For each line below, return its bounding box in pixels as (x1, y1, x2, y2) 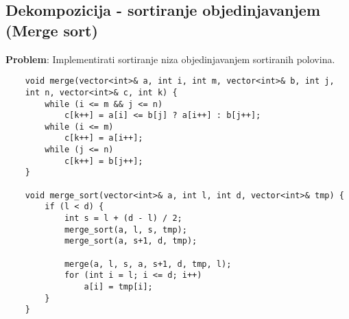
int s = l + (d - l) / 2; (64, 213, 182, 224)
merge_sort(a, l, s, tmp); (64, 224, 187, 235)
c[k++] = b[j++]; (64, 156, 143, 166)
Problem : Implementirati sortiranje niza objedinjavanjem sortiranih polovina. (5, 51, 335, 66)
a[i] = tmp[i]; (84, 282, 153, 292)
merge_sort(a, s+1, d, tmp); (64, 236, 197, 246)
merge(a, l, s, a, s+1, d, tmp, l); (64, 259, 232, 269)
